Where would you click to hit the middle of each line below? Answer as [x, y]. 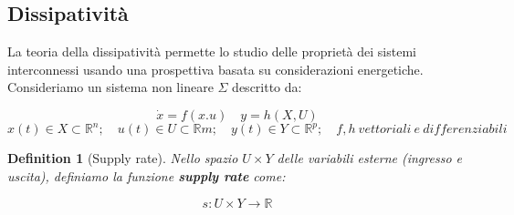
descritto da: [267, 87]
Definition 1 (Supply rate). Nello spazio [123, 158]
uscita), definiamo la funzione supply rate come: [147, 176]
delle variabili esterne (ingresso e [369, 158]
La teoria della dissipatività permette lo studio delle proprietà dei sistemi [212, 51]
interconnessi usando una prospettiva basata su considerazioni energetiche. [215, 69]
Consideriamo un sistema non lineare [110, 87]
